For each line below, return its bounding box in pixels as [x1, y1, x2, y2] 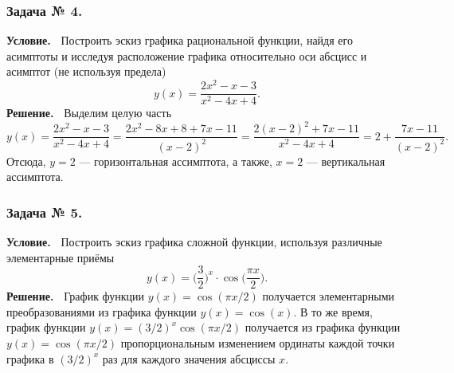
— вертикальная [306, 152, 386, 169]
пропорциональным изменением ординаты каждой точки [120, 335, 395, 351]
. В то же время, [293, 303, 373, 320]
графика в [6, 350, 54, 367]
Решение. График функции [6, 288, 145, 304]
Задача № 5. [6, 202, 83, 222]
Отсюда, [6, 152, 46, 169]
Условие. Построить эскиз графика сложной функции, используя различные [6, 234, 382, 250]
